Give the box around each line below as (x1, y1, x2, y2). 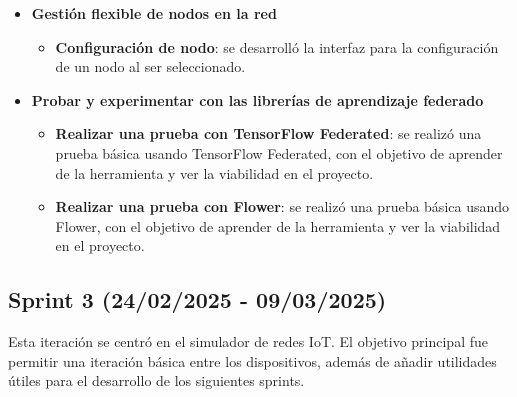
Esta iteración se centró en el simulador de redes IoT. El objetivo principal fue (8, 331, 488, 352)
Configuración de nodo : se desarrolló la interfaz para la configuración (55, 36, 499, 57)
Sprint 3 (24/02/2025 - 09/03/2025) (8, 284, 387, 315)
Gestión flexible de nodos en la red (31, 3, 277, 23)
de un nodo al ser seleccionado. (55, 56, 246, 77)
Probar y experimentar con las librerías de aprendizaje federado (31, 89, 484, 110)
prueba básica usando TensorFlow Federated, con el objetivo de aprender (55, 142, 503, 163)
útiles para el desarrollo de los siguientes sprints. (8, 370, 305, 391)
